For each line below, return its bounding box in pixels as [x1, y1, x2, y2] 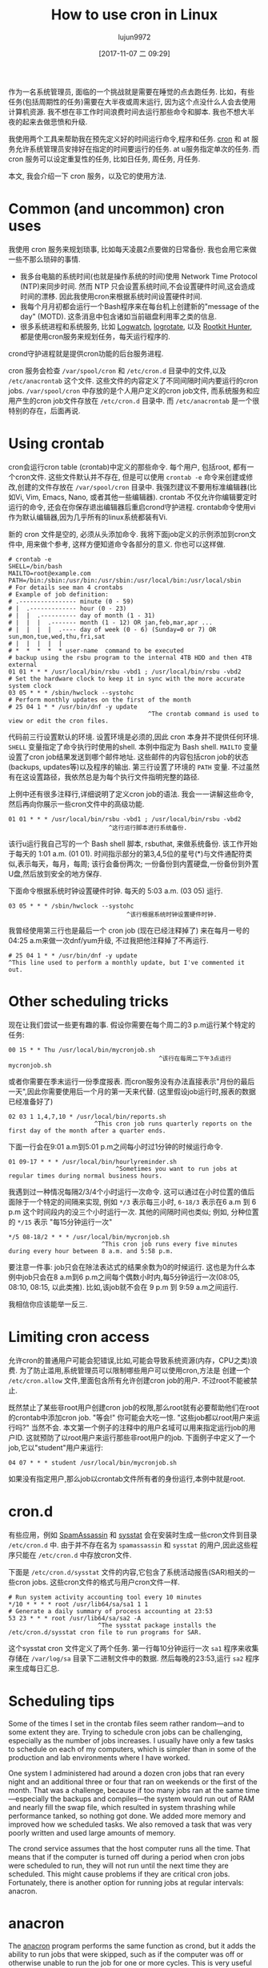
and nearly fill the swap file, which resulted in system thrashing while [8, 1802, 236, 1811]
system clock [8, 681, 52, 689]
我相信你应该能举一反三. [8, 1299, 88, 1309]
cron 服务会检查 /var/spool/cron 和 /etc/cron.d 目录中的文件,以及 [8, 365, 226, 375]
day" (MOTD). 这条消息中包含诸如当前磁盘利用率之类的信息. [19, 311, 218, 321]
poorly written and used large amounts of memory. [8, 1828, 176, 1837]
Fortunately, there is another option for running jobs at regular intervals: [8, 1877, 244, 1887]
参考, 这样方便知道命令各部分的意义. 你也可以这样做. [54, 539, 226, 549]
